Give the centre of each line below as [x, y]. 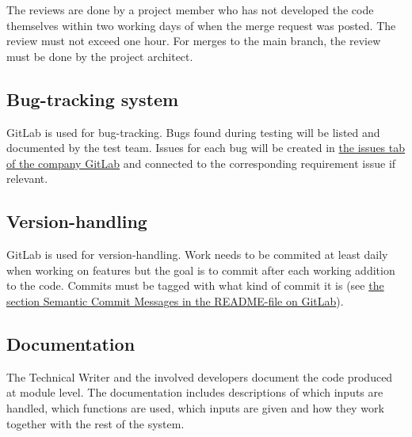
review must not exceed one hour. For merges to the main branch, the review [194, 41]
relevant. [27, 179]
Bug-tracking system [93, 99]
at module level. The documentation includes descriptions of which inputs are [195, 392]
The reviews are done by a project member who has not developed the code [190, 9]
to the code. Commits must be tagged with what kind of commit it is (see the [195, 285]
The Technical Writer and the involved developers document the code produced [200, 376]
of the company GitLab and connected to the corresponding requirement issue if [201, 163]
